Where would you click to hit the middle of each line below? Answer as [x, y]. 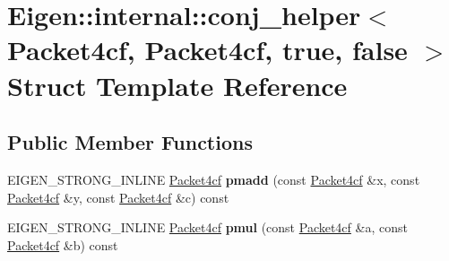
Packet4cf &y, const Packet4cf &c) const [118, 197]
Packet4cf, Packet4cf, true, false [207, 50]
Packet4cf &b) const [63, 244]
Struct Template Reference [177, 85]
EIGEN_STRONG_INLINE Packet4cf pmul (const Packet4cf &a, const [207, 227]
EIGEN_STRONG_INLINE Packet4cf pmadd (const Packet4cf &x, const [214, 179]
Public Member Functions [130, 142]
